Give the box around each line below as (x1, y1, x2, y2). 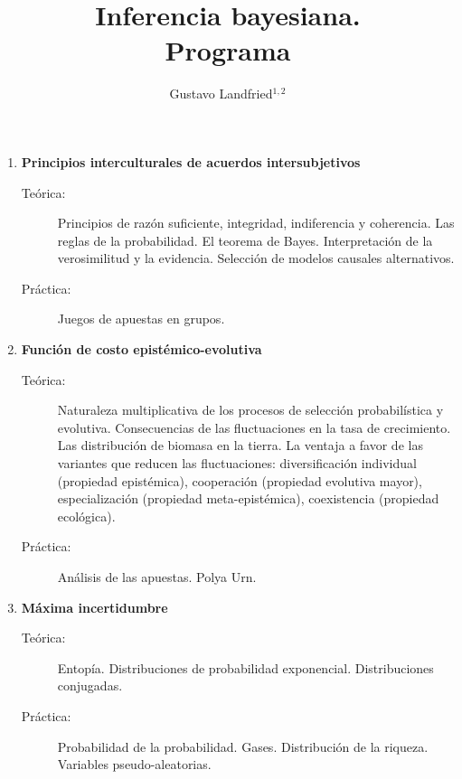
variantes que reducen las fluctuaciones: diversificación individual (57, 454, 417, 473)
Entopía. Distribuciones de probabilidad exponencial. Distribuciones (57, 658, 434, 677)
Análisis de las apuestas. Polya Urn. (57, 568, 257, 586)
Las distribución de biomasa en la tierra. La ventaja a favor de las (57, 436, 423, 455)
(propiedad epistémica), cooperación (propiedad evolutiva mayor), (57, 471, 422, 490)
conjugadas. (57, 676, 123, 695)
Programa (165, 32, 291, 69)
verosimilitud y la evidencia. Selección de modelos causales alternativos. (57, 249, 455, 267)
